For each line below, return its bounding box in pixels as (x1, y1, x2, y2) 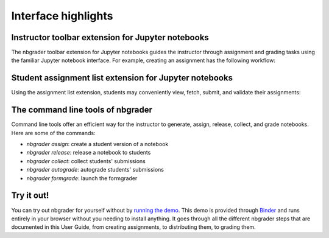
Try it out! (11, 191, 49, 201)
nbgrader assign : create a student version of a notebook (26, 141, 169, 148)
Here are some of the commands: (11, 129, 96, 136)
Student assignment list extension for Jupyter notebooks (11, 73, 233, 83)
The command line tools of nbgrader (11, 105, 152, 115)
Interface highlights (11, 9, 113, 23)
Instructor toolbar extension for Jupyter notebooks (11, 32, 210, 43)
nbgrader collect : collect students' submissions (26, 157, 146, 164)
